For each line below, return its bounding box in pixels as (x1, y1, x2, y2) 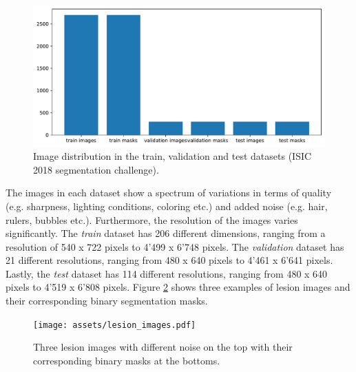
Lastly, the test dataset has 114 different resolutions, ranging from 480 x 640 (6, 266, 328, 280)
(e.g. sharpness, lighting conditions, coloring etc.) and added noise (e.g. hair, (6, 198, 328, 213)
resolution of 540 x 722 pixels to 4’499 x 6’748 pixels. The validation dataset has (6, 239, 344, 254)
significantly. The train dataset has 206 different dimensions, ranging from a (6, 226, 326, 240)
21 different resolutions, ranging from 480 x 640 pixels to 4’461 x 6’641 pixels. (6, 253, 333, 267)
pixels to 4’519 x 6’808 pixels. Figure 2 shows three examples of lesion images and (6, 280, 350, 294)
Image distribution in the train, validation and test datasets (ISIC (33, 149, 312, 163)
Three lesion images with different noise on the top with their (33, 340, 293, 354)
